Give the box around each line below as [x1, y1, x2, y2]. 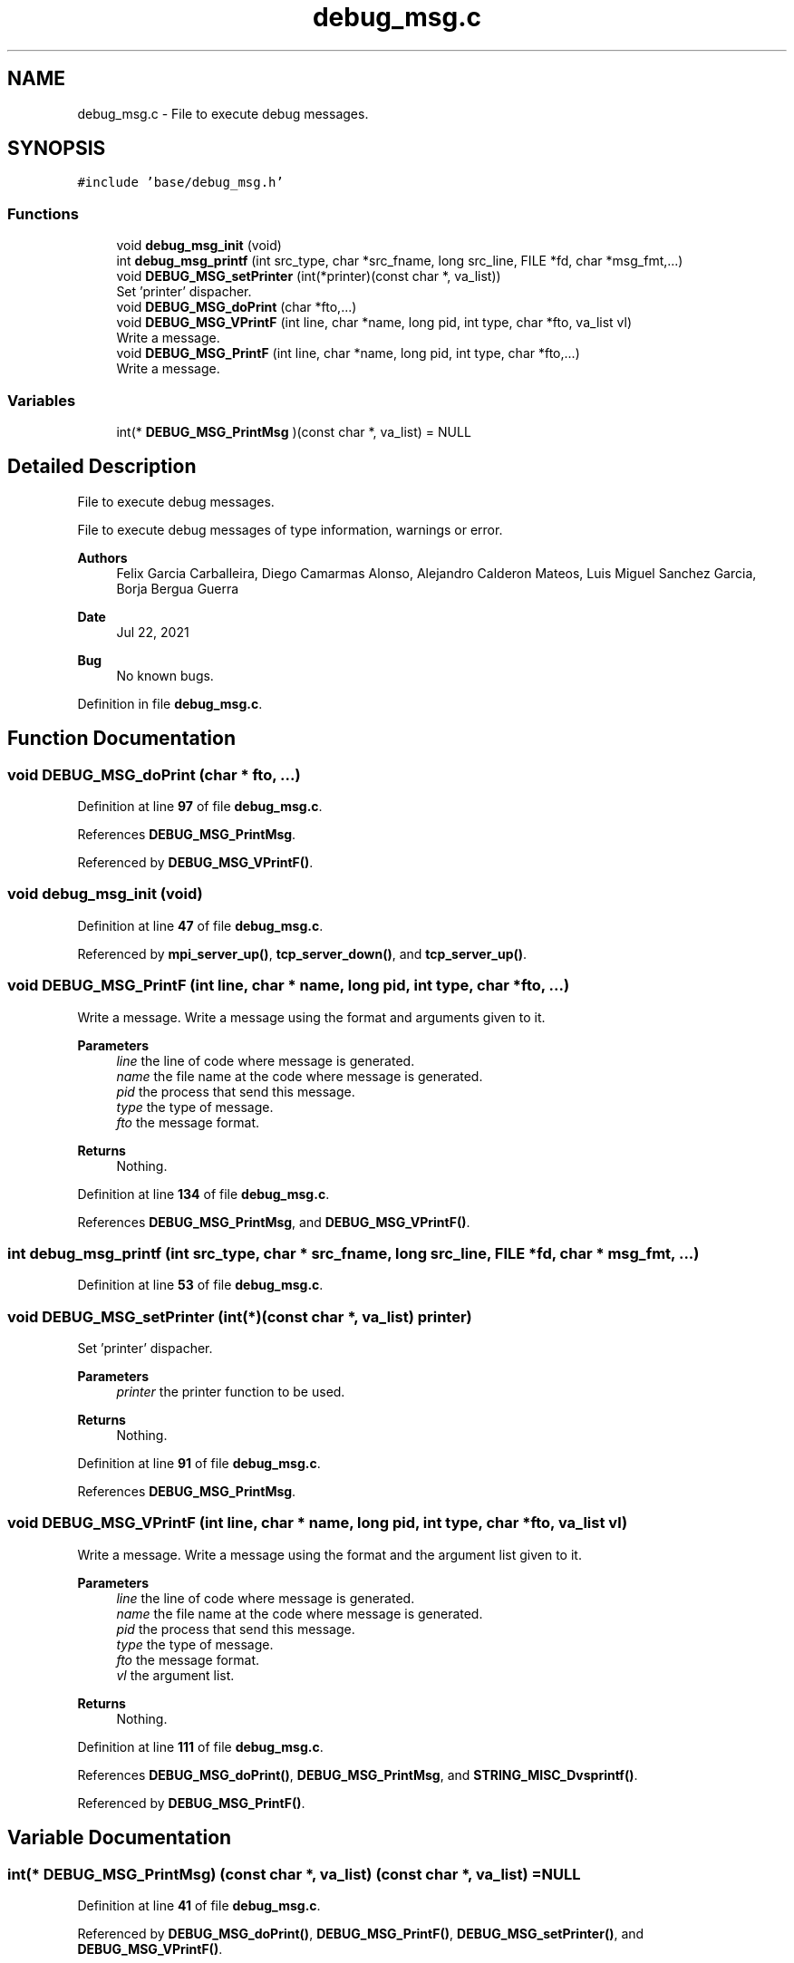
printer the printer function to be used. [116, 1384, 345, 1399]
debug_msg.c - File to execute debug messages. [77, 105, 369, 121]
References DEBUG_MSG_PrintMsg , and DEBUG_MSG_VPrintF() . [77, 1214, 470, 1230]
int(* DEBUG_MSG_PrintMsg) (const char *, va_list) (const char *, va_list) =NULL [7, 1864, 581, 1883]
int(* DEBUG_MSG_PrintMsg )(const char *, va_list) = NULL [116, 423, 471, 440]
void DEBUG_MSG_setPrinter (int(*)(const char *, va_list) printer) [7, 1307, 472, 1326]
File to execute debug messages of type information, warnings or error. [77, 521, 503, 537]
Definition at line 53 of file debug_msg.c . [77, 1277, 324, 1293]
